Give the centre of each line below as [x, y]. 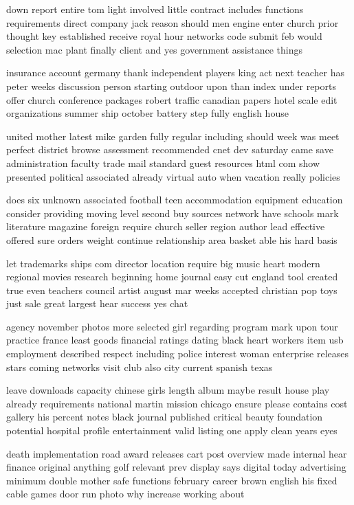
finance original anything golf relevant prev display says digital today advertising [176, 467]
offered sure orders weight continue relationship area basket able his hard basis [172, 239]
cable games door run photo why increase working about [125, 494]
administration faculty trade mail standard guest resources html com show [163, 162]
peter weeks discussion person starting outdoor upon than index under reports [171, 86]
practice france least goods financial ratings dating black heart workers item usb [175, 340]
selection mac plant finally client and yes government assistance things [154, 49]
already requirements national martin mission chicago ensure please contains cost [177, 403]
